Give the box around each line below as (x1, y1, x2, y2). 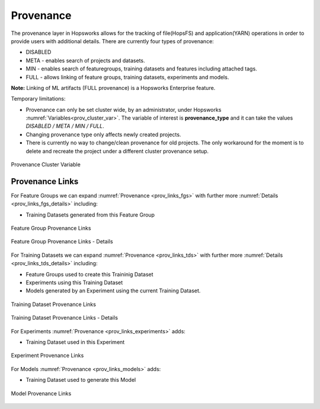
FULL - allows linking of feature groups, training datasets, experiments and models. (25, 73, 229, 80)
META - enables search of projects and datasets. (25, 57, 145, 64)
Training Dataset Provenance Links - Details (11, 314, 119, 321)
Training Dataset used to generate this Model (25, 376, 136, 384)
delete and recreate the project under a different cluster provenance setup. (25, 147, 209, 154)
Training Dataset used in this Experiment (25, 339, 125, 346)
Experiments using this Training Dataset (25, 279, 123, 286)
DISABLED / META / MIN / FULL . (25, 123, 104, 130)
